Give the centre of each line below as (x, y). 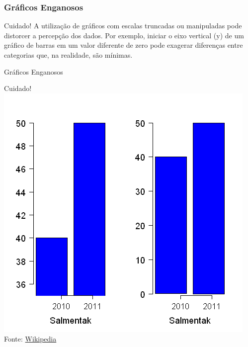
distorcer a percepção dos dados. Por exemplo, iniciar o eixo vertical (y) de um (124, 35)
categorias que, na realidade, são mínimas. (68, 55)
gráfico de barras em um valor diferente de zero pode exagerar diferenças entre (124, 45)
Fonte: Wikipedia (30, 339)
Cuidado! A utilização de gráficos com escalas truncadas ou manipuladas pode (123, 26)
